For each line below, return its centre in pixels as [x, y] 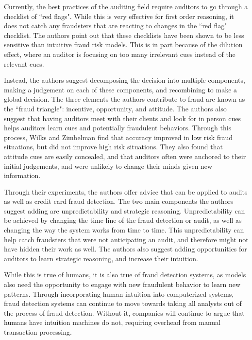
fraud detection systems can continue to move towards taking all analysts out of [123, 303]
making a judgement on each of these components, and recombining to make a [121, 89]
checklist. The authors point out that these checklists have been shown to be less [124, 35]
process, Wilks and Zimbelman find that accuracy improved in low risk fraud [118, 137]
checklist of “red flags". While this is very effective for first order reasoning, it [119, 16]
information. [22, 175]
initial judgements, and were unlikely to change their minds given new [108, 166]
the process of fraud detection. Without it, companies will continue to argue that [124, 313]
